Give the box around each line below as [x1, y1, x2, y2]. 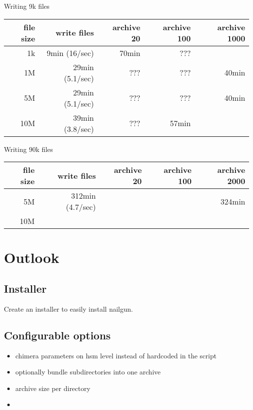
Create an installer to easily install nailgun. [4, 303, 133, 314]
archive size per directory [15, 383, 90, 393]
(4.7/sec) [66, 201, 96, 213]
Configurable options [4, 327, 111, 342]
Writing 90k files [4, 144, 53, 154]
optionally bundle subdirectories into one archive [15, 367, 161, 377]
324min [220, 195, 245, 207]
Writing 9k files [4, 1, 50, 11]
